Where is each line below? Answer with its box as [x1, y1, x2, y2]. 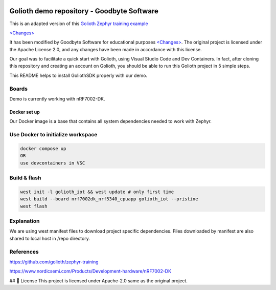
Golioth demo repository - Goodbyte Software [9, 7, 158, 15]
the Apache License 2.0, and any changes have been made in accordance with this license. [9, 46, 202, 52]
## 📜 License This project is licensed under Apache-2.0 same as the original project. [9, 277, 188, 284]
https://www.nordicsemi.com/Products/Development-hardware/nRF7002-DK [9, 268, 171, 274]
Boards [9, 85, 28, 92]
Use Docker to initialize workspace [9, 131, 98, 138]
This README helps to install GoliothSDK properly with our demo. [9, 72, 148, 78]
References [9, 248, 39, 255]
